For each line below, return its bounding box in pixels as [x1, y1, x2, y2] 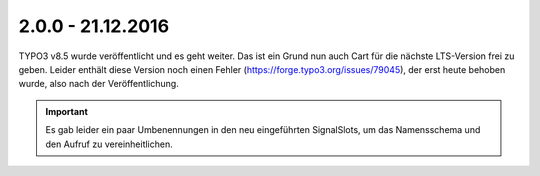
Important [45, 105, 89, 117]
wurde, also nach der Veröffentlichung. [18, 78, 179, 90]
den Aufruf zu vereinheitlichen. [45, 138, 174, 150]
